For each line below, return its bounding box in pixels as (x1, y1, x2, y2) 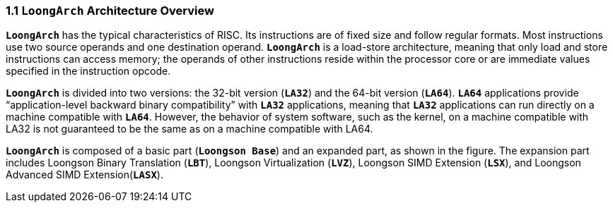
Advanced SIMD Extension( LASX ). (6, 169, 163, 181)
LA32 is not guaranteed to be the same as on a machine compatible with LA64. (6, 123, 373, 135)
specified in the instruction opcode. (6, 65, 171, 78)
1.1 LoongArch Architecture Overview (6, 4, 214, 18)
